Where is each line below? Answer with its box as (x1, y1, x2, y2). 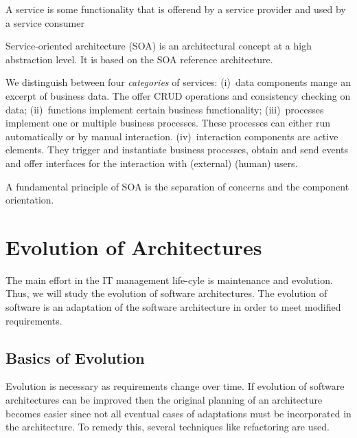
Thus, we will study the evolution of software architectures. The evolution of (5, 286, 327, 300)
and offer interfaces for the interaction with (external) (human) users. (5, 155, 298, 170)
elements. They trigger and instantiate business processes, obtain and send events (5, 142, 349, 157)
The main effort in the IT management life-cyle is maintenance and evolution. (5, 272, 333, 287)
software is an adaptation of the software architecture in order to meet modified (5, 300, 341, 314)
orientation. (5, 193, 54, 207)
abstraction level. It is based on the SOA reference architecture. (5, 52, 273, 66)
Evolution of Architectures (5, 232, 262, 261)
